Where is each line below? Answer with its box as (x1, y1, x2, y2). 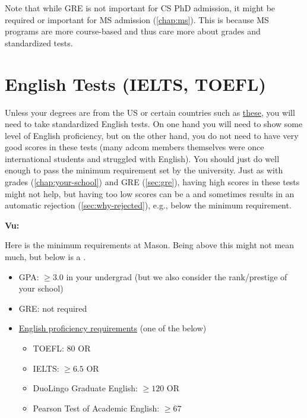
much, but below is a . (5, 251, 86, 263)
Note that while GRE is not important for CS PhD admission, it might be (5, 2, 276, 14)
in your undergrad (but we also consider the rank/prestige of (66, 270, 287, 283)
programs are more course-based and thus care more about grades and (5, 25, 261, 37)
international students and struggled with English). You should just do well (5, 152, 280, 164)
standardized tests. (5, 36, 73, 49)
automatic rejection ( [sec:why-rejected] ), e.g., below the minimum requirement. (5, 199, 292, 211)
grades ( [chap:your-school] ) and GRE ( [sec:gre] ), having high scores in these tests (5, 176, 300, 188)
